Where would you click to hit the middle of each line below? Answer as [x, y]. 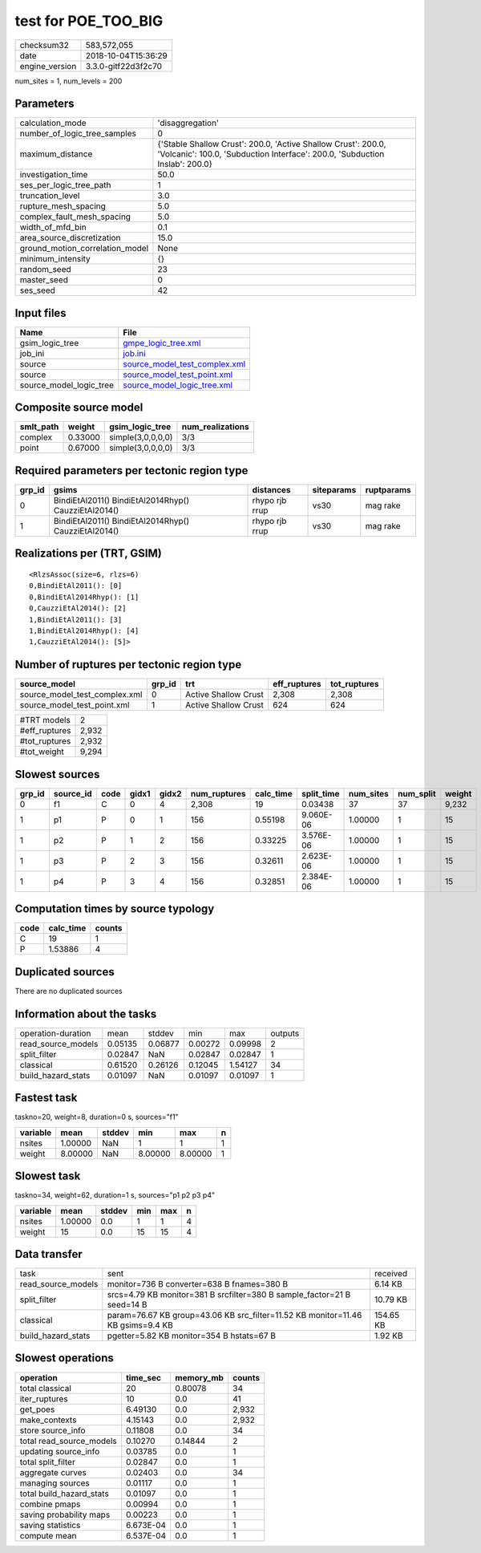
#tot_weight [42, 752]
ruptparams [388, 490]
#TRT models [45, 720]
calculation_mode [53, 123]
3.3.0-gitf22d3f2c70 [124, 66]
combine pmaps [50, 1504]
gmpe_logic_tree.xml [162, 343]
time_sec [143, 1377]
